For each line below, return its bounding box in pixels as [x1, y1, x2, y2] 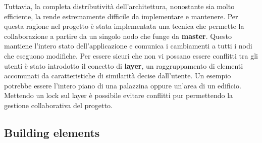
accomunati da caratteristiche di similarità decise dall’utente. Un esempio [4, 70, 231, 81]
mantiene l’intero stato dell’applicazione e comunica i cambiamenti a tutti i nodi [4, 40, 252, 51]
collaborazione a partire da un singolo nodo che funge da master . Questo [4, 30, 232, 41]
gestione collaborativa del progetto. [4, 100, 113, 110]
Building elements [4, 124, 100, 140]
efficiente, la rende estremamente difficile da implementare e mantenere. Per [4, 11, 238, 21]
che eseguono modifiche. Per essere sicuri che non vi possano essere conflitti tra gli [4, 50, 258, 61]
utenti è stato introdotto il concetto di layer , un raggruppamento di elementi [4, 60, 243, 71]
